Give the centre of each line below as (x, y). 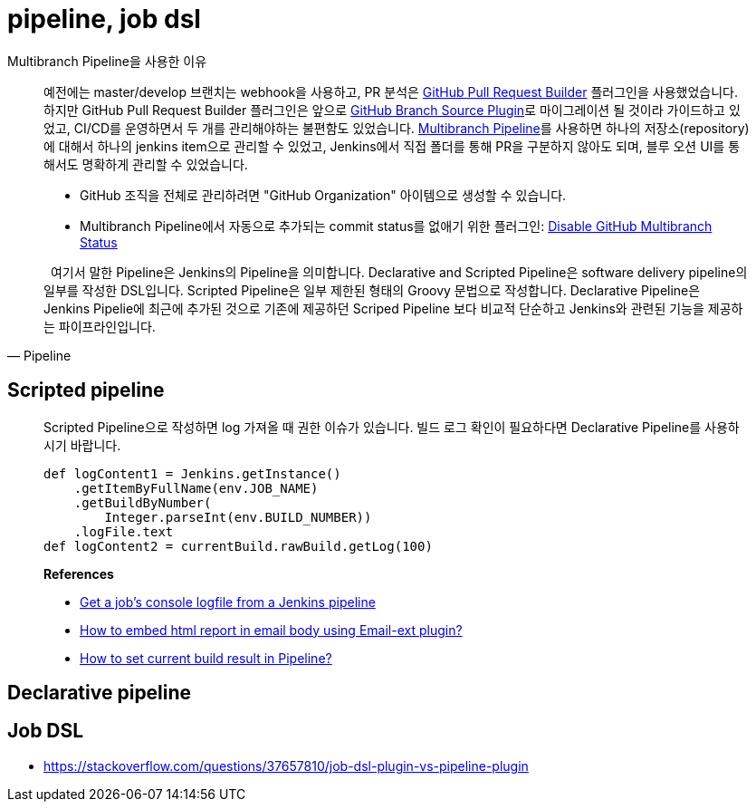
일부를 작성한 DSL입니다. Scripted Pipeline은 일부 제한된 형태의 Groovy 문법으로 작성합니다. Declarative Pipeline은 (372, 290)
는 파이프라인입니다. (100, 326)
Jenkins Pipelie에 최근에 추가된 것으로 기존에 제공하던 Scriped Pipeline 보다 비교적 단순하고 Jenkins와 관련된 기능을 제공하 (393, 308)
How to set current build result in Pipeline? (206, 658)
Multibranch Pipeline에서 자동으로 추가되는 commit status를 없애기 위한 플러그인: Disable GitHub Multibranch (396, 226)
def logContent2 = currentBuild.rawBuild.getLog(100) (238, 546)
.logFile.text (124, 531)
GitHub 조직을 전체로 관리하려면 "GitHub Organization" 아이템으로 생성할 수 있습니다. (323, 195)
